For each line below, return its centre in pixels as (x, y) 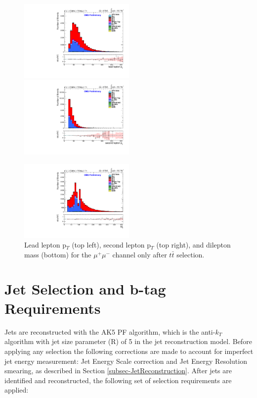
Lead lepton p (45, 245)
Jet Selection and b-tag (85, 288)
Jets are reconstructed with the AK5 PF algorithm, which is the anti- (110, 331)
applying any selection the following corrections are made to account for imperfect (129, 351)
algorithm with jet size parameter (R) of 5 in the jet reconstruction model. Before (128, 341)
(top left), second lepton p (111, 245)
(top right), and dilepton (193, 245)
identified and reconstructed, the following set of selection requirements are (118, 380)
